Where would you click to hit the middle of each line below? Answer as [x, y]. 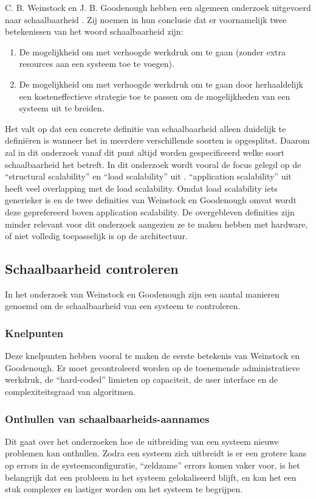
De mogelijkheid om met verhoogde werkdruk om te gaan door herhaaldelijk [161, 84]
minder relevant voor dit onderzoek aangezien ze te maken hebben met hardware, [156, 224]
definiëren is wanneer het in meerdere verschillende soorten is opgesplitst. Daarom [157, 140]
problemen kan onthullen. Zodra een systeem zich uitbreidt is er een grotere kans [156, 453]
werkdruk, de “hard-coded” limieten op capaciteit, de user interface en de [142, 379]
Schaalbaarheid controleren [92, 269]
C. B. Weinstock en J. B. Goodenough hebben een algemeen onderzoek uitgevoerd [158, 7]
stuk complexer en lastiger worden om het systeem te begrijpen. [124, 489]
